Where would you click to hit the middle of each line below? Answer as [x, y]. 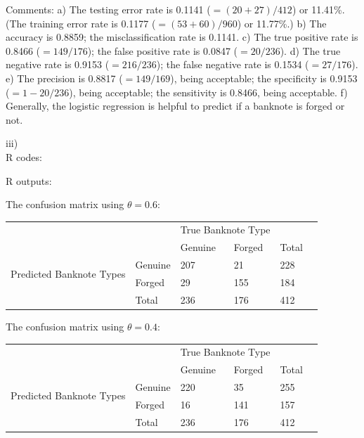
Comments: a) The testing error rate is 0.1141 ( [108, 9]
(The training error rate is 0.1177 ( [81, 23]
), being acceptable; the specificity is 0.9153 [264, 78]
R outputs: [29, 180]
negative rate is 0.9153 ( [58, 64]
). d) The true [310, 50]
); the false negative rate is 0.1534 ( [233, 64]
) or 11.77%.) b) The [282, 23]
